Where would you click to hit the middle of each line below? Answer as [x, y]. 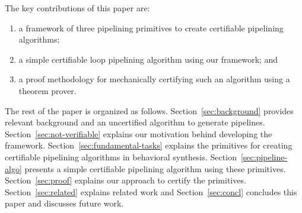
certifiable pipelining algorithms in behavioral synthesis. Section [121, 156]
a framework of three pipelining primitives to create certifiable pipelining [151, 28]
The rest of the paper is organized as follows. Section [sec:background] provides [149, 110]
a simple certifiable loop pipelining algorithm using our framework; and [148, 59]
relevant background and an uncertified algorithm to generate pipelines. [135, 122]
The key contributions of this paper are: [77, 8]
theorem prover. [47, 90]
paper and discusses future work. [64, 203]
